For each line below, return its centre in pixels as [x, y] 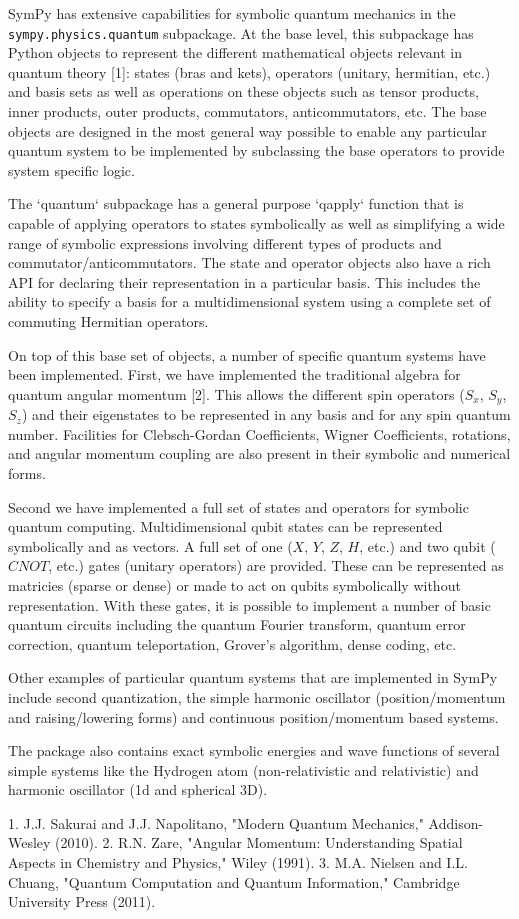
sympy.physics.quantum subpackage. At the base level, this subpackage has [241, 32]
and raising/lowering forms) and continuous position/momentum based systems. [253, 716]
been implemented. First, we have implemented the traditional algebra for [234, 374]
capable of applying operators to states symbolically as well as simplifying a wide [256, 223]
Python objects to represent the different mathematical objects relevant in [235, 52]
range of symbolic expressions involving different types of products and [225, 242]
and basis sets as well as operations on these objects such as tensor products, [243, 91]
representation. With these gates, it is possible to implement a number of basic [249, 604]
